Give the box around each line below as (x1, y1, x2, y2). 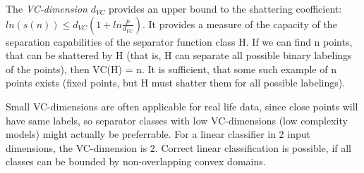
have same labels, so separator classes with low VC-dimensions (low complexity (6, 113, 348, 127)
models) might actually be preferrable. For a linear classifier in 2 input (6, 127, 310, 141)
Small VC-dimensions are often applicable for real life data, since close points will (6, 98, 358, 113)
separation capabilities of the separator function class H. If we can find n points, (6, 34, 353, 49)
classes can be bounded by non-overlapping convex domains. (6, 154, 266, 169)
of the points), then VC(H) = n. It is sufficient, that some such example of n (6, 61, 336, 76)
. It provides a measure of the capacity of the (142, 16, 337, 31)
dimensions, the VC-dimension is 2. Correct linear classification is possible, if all (6, 140, 352, 155)
